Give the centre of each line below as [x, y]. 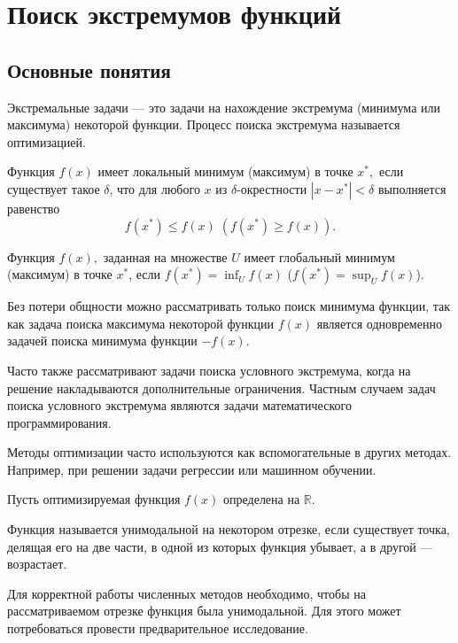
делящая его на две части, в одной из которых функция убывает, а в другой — [220, 546]
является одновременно [379, 323]
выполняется [412, 188]
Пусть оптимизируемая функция [94, 499]
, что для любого [155, 188]
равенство [34, 208]
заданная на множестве [165, 256]
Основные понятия [89, 70]
